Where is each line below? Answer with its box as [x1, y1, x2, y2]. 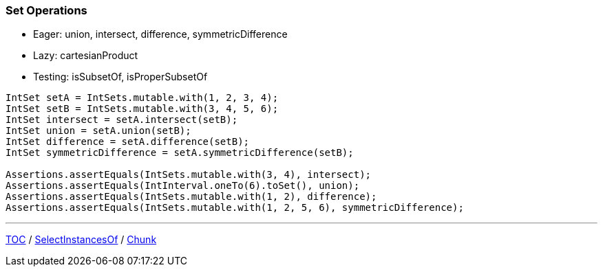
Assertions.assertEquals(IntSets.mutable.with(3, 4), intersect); [6, 169, 372, 181]
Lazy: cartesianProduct [33, 49, 138, 62]
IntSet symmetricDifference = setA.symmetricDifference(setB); [6, 147, 354, 159]
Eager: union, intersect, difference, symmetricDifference [33, 28, 288, 41]
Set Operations [6, 3, 87, 17]
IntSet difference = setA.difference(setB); [6, 136, 250, 148]
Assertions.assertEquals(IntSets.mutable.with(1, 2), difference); [6, 191, 377, 203]
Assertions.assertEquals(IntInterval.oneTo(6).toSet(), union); [6, 180, 360, 192]
